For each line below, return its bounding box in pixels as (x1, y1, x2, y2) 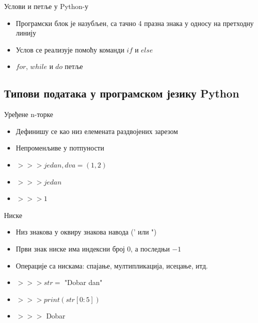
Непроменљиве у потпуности (15, 142, 104, 153)
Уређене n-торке (4, 109, 53, 119)
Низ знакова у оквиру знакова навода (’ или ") (15, 226, 157, 237)
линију (15, 27, 36, 38)
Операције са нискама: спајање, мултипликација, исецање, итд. (15, 260, 208, 270)
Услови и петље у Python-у (4, 1, 88, 11)
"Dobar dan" (64, 277, 102, 287)
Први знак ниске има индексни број (15, 243, 125, 253)
